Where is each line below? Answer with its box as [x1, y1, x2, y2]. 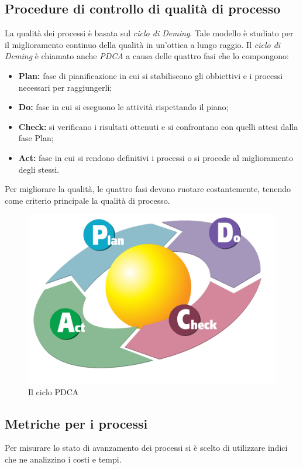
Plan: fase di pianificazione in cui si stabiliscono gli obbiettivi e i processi [18, 69, 283, 81]
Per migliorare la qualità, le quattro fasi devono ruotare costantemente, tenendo [5, 183, 291, 195]
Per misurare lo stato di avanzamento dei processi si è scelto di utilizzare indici [5, 441, 288, 454]
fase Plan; [18, 132, 54, 144]
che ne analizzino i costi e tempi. [5, 453, 122, 465]
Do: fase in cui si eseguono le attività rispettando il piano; [18, 101, 229, 113]
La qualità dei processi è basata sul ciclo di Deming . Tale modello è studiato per [5, 27, 294, 39]
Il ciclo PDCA [28, 385, 79, 398]
